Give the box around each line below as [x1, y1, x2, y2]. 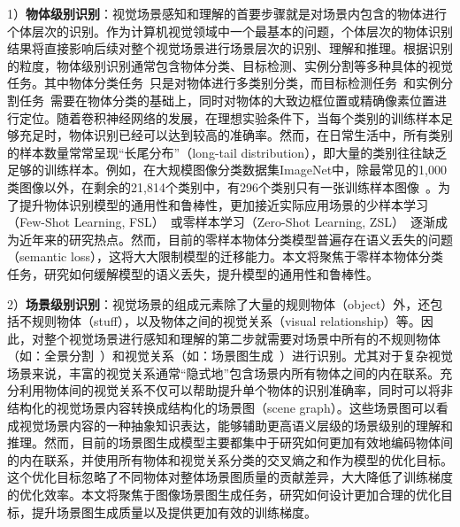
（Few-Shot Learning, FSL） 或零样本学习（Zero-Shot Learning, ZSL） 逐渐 [7, 213, 435, 231]
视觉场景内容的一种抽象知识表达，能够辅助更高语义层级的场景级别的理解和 [19, 415, 453, 434]
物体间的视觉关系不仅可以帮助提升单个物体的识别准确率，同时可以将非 [43, 381, 453, 399]
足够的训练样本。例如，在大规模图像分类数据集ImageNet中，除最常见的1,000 [7, 160, 447, 179]
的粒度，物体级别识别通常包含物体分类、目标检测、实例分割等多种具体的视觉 [7, 56, 453, 74]
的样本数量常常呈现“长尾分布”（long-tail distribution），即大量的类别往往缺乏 [7, 143, 448, 161]
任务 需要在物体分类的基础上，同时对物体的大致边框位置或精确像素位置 [19, 90, 434, 109]
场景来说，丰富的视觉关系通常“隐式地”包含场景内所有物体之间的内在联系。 [7, 363, 441, 382]
